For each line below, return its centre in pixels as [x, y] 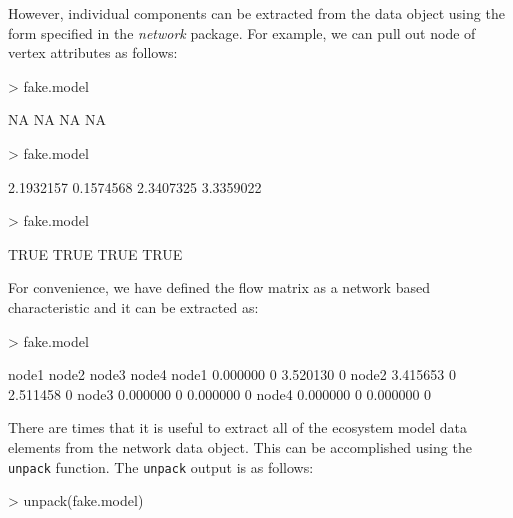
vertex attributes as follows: [93, 52]
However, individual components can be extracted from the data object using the [256, 13]
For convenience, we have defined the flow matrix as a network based [219, 287]
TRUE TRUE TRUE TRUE [95, 253]
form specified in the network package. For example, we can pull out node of [242, 32]
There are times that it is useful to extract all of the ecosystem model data [237, 427]
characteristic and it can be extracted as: [133, 306]
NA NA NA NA [57, 119]
